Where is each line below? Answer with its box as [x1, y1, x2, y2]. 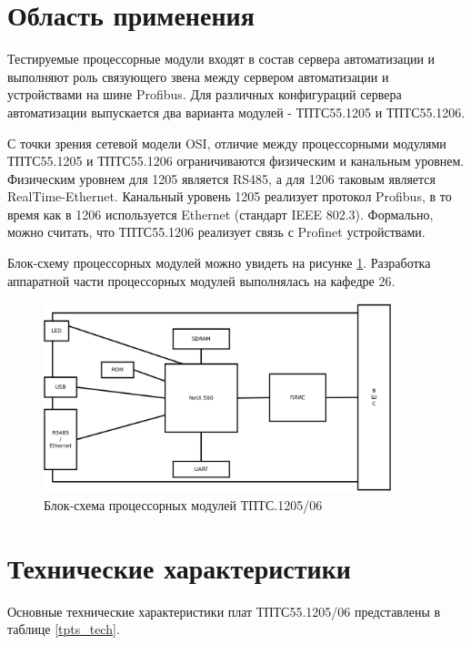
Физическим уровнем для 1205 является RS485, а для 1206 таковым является [7, 169, 436, 188]
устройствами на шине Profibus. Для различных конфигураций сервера [7, 85, 402, 104]
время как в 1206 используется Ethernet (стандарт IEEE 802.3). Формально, [7, 204, 434, 223]
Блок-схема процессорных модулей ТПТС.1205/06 [44, 495, 323, 514]
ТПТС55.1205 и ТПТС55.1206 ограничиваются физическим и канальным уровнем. [7, 151, 465, 170]
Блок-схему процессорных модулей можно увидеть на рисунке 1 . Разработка [7, 253, 431, 272]
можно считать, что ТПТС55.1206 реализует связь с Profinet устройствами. [7, 222, 426, 241]
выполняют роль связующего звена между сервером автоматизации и [7, 67, 389, 86]
